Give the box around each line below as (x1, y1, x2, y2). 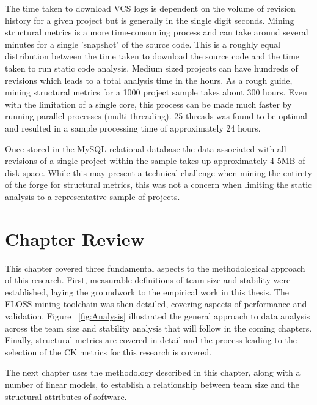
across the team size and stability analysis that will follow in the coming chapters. (5, 321, 312, 334)
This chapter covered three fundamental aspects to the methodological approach (5, 261, 305, 274)
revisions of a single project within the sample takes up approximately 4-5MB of (5, 154, 305, 167)
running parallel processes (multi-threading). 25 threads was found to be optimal (5, 110, 307, 122)
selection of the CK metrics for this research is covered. (5, 345, 212, 358)
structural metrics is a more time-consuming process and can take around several (5, 26, 308, 39)
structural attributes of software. (5, 390, 127, 403)
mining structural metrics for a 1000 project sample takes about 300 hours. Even (5, 86, 307, 98)
